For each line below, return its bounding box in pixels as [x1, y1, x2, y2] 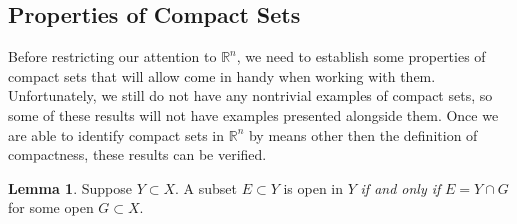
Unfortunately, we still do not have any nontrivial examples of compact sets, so [8, 85, 493, 106]
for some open [8, 197, 94, 218]
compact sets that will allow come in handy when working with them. [8, 65, 436, 86]
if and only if [360, 177, 441, 198]
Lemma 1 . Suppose [8, 177, 132, 198]
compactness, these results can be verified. [8, 144, 267, 165]
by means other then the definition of [248, 124, 478, 145]
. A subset [175, 177, 237, 198]
